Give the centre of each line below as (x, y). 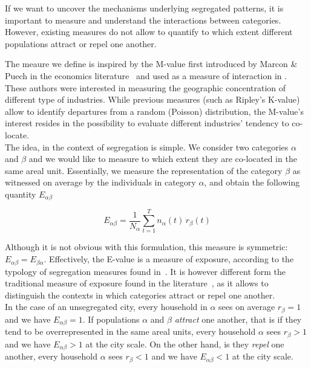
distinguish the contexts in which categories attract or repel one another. (140, 295)
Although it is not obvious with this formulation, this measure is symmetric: (146, 247)
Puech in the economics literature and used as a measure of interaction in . (146, 75)
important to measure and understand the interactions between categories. (143, 20)
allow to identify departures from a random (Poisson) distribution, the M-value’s (154, 111)
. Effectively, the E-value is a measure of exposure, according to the (169, 259)
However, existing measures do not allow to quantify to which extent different (149, 32)
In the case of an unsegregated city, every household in (106, 307)
